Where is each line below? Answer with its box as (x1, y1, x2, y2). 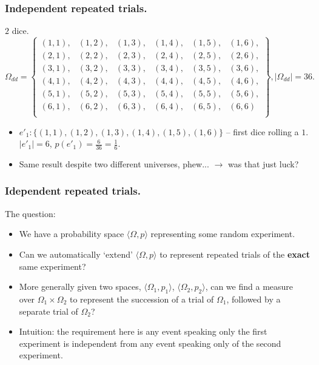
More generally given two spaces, (19, 280, 141, 293)
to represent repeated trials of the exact (159, 247, 310, 260)
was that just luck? (227, 157, 299, 170)
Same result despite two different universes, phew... (19, 157, 209, 170)
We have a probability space (19, 227, 124, 240)
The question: (5, 207, 56, 219)
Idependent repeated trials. (5, 183, 141, 198)
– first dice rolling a (226, 125, 299, 138)
